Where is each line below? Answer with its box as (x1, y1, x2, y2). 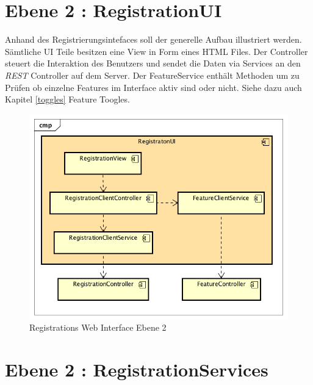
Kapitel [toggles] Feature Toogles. (5, 93, 130, 106)
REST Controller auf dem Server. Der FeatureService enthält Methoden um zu (5, 68, 300, 81)
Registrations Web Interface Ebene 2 (29, 321, 167, 334)
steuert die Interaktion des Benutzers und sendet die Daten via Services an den (5, 57, 301, 70)
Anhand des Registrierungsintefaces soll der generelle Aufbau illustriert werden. (5, 33, 302, 46)
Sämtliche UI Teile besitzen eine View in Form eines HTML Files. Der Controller (5, 45, 308, 57)
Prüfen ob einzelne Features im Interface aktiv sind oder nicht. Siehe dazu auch (5, 81, 302, 93)
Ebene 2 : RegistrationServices (5, 357, 268, 382)
